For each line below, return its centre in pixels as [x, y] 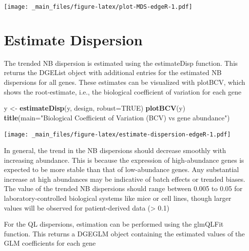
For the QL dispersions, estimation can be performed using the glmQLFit [114, 224]
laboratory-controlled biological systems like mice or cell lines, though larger [118, 198]
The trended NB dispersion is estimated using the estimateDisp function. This [121, 63]
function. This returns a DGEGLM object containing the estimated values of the [124, 233]
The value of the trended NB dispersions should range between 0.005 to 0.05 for [123, 188]
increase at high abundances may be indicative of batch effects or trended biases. [125, 179]
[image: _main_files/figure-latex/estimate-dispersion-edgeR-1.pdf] [117, 135]
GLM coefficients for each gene [50, 243]
